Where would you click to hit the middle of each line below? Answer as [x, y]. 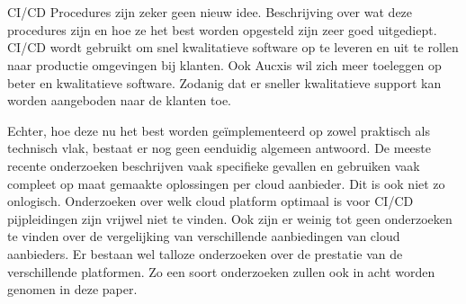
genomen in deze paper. [72, 289]
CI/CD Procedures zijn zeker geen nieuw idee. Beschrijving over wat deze [210, 12]
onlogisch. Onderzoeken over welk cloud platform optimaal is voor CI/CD [211, 201]
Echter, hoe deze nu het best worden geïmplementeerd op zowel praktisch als [219, 130]
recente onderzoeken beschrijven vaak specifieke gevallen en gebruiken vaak [214, 165]
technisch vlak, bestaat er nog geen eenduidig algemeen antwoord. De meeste [220, 148]
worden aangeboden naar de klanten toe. [119, 100]
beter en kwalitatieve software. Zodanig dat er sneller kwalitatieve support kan [224, 82]
